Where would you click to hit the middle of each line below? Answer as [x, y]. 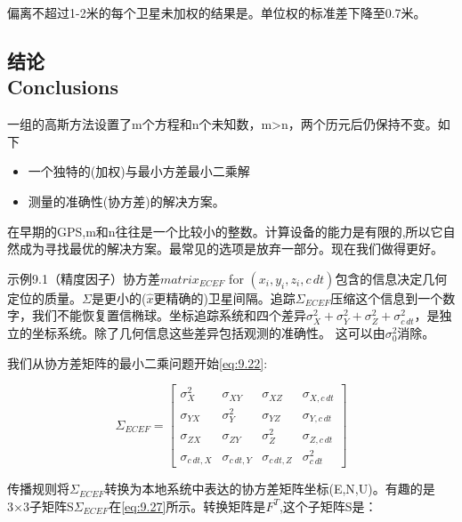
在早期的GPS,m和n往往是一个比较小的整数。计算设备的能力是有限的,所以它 [225, 231]
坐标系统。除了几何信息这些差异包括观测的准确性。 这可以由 [208, 332]
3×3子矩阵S [41, 506]
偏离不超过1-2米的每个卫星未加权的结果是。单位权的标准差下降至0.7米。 [217, 12]
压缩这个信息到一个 [387, 297]
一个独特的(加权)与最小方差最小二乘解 [139, 171]
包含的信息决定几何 [391, 278]
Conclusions [63, 87]
